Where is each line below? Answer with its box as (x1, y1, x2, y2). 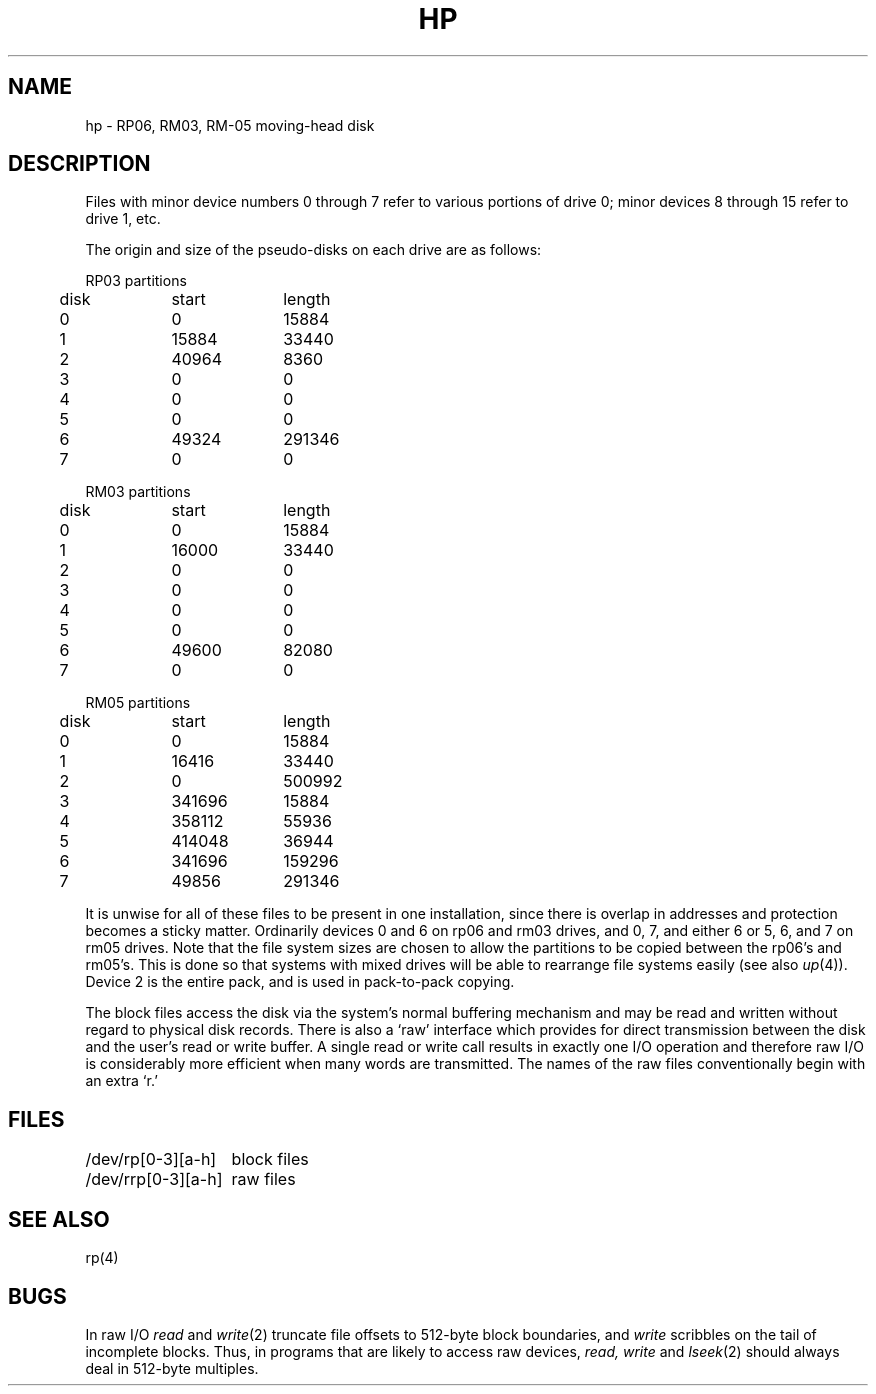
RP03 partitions (85, 272, 187, 290)
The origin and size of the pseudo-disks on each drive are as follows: (85, 241, 542, 259)
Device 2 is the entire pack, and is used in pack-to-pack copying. (85, 973, 515, 991)
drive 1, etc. (85, 210, 161, 228)
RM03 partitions (85, 483, 191, 501)
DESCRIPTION (8, 151, 151, 177)
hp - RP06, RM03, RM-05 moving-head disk (85, 116, 375, 134)
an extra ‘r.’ (85, 1072, 158, 1090)
